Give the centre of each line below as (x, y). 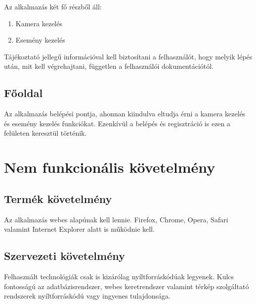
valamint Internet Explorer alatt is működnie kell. (79, 229)
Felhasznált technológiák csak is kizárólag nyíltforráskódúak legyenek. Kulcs (119, 276)
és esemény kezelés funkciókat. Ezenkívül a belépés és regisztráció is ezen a (117, 123)
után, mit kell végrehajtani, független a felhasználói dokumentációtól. (109, 66)
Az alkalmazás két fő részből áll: (53, 6)
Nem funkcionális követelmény (110, 167)
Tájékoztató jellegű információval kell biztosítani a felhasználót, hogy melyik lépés (128, 56)
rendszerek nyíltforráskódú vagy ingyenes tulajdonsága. (87, 296)
